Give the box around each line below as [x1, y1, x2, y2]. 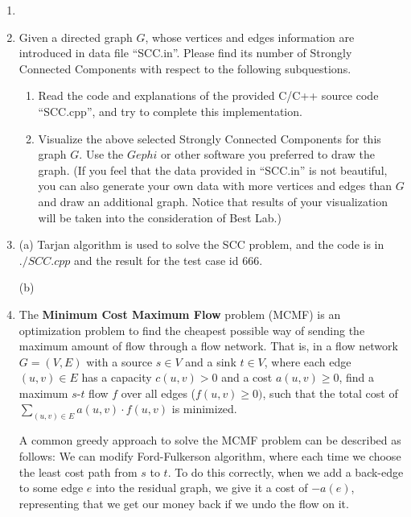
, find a [339, 369, 375, 386]
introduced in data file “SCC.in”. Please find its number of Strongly [18, 44, 352, 61]
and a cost [221, 369, 273, 386]
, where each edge [264, 353, 351, 370]
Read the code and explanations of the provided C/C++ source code [38, 87, 379, 104]
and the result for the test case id [74, 251, 239, 268]
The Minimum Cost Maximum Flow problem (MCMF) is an [18, 305, 341, 322]
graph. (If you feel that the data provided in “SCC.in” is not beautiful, [38, 161, 388, 178]
